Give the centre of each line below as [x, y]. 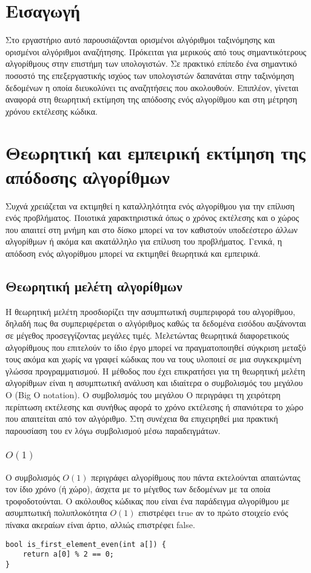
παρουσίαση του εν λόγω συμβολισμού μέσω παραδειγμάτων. [113, 430]
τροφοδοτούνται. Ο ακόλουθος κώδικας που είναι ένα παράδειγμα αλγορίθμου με [148, 500]
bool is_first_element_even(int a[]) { [86, 544]
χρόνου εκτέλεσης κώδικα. [52, 111]
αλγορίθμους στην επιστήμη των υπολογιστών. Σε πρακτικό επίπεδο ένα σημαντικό [151, 63]
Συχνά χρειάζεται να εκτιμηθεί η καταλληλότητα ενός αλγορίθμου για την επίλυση [150, 205]
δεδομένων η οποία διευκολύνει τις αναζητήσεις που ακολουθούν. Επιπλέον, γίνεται [152, 87]
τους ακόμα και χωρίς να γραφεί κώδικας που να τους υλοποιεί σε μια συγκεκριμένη [153, 359]
